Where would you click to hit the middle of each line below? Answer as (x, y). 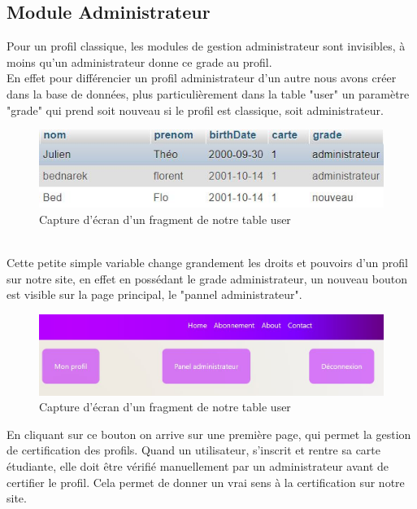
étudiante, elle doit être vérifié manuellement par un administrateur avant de (198, 465)
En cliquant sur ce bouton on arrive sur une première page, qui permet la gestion (209, 434)
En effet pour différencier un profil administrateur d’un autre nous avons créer (202, 78)
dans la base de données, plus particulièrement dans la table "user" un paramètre (208, 93)
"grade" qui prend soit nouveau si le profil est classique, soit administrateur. (195, 110)
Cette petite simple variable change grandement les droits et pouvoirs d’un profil (208, 262)
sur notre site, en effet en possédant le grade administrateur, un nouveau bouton (207, 278)
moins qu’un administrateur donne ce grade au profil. (139, 61)
